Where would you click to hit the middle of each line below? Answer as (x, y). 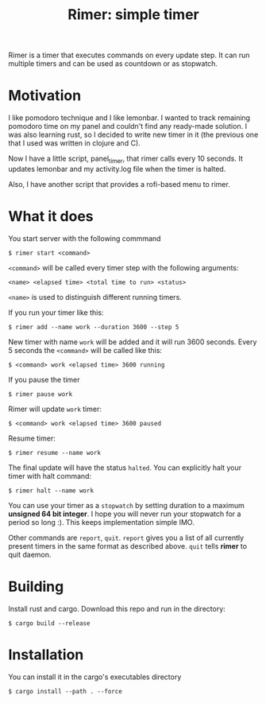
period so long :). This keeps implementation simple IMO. (101, 522)
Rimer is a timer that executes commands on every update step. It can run (129, 55)
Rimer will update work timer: (55, 409)
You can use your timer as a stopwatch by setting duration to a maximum (126, 505)
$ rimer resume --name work (55, 452)
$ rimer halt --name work (51, 491)
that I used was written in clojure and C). (74, 143)
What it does (51, 217)
